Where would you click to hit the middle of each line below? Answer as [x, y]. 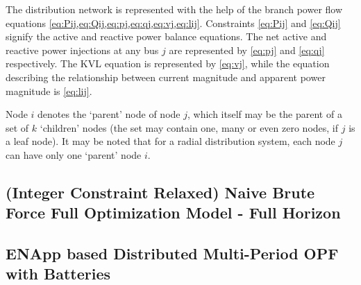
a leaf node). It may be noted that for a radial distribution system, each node [170, 141]
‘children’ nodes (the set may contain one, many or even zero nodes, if [189, 127]
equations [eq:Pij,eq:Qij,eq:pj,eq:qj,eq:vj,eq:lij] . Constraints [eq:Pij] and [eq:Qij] [173, 23]
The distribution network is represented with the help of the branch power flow [174, 9]
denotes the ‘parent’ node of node [109, 114]
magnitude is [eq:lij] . [49, 90]
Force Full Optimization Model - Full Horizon [173, 213]
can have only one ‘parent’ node [74, 154]
